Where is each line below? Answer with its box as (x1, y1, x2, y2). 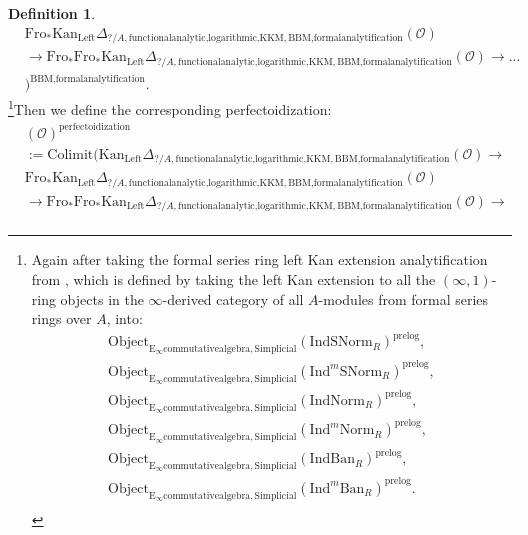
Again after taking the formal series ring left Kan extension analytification (31, 249, 488, 270)
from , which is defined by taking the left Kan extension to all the (31, 268, 436, 289)
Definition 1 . (8, 3, 96, 23)
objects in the (60, 288, 144, 309)
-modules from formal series (318, 288, 489, 309)
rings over (31, 308, 92, 329)
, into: (106, 308, 143, 329)
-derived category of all (162, 288, 304, 309)
